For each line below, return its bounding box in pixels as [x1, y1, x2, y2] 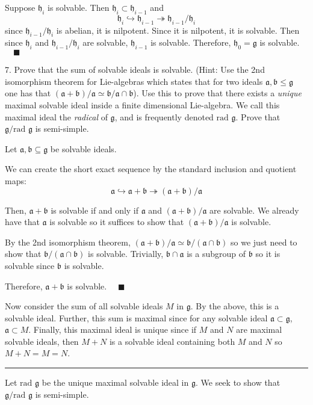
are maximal [236, 323, 282, 336]
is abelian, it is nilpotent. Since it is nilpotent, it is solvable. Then [56, 23, 300, 36]
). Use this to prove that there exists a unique [133, 87, 302, 99]
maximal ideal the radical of [5, 110, 108, 123]
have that [5, 215, 40, 228]
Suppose [5, 1, 36, 13]
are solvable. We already [209, 203, 299, 216]
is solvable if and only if [51, 203, 139, 216]
